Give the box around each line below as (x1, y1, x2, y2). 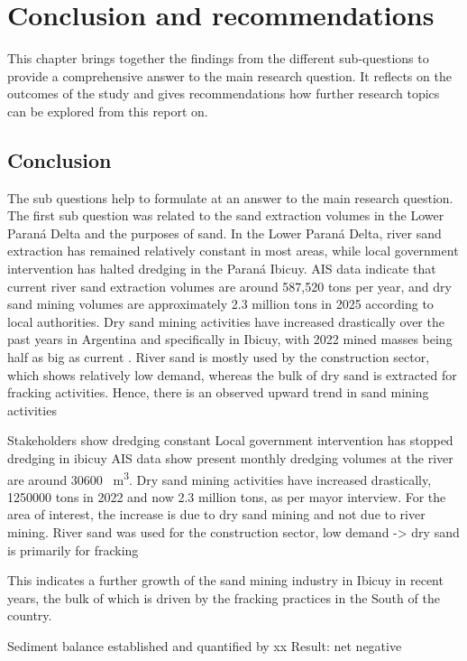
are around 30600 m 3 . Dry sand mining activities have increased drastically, (7, 467, 432, 489)
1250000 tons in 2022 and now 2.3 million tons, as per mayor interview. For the (7, 487, 446, 506)
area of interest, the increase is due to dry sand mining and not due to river (7, 505, 426, 524)
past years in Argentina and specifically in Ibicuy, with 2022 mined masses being (7, 330, 453, 349)
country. (7, 606, 52, 625)
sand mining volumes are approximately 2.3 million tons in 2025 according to (7, 294, 434, 313)
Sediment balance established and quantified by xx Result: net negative (7, 637, 402, 656)
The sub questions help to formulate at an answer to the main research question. (7, 188, 453, 207)
